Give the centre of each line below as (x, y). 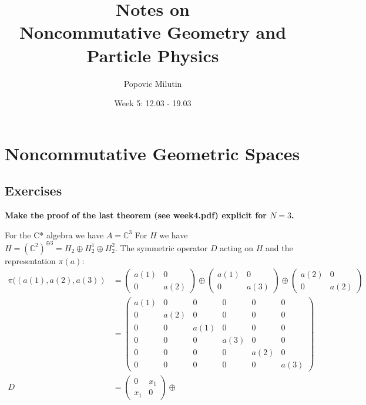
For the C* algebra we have (54, 234)
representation (30, 260)
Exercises (33, 190)
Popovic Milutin (153, 83)
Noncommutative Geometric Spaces (152, 153)
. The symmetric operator (162, 247)
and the (279, 247)
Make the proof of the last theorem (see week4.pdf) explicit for (136, 215)
